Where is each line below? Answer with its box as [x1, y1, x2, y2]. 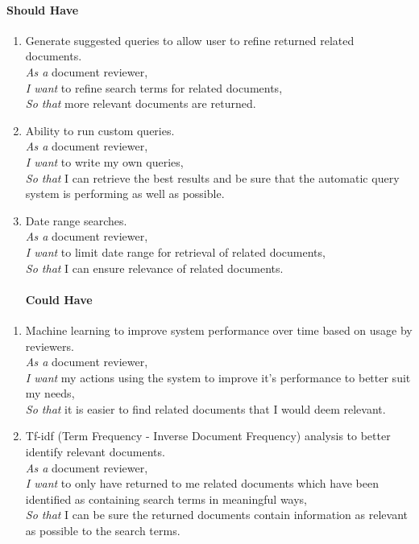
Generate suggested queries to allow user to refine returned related [25, 31, 355, 48]
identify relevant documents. [25, 443, 165, 460]
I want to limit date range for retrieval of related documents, [25, 243, 326, 260]
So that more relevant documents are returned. [25, 95, 256, 112]
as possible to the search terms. [25, 522, 180, 539]
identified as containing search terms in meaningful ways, [25, 490, 308, 507]
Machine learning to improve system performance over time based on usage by [25, 321, 413, 338]
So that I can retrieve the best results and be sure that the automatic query [25, 169, 400, 186]
